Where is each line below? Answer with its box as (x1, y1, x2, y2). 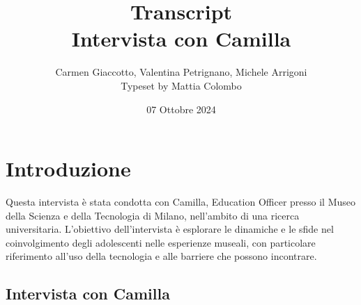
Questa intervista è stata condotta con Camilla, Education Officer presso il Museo (6, 195, 356, 209)
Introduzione (6, 154, 131, 183)
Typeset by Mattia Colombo (121, 78, 242, 92)
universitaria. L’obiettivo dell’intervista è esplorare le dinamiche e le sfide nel (6, 222, 334, 236)
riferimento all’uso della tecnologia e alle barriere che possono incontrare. (6, 249, 317, 263)
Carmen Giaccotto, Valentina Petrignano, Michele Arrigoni (55, 65, 307, 79)
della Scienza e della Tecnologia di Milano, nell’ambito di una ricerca (6, 208, 300, 222)
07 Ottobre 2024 (146, 101, 216, 116)
